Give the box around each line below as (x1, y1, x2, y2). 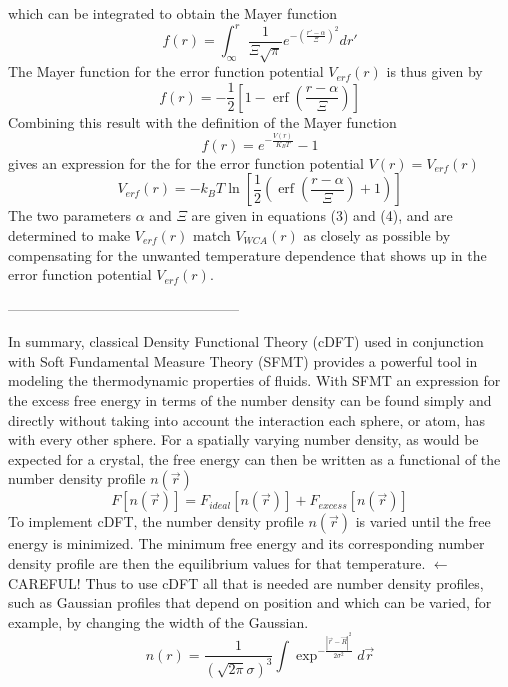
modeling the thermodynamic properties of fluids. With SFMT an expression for (8, 370, 501, 391)
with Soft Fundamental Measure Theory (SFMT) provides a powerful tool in (8, 350, 478, 371)
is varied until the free (355, 511, 491, 532)
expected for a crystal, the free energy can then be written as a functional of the (8, 448, 501, 469)
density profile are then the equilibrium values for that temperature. (8, 553, 426, 574)
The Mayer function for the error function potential (8, 61, 324, 82)
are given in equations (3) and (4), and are (191, 205, 453, 226)
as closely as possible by (303, 224, 451, 245)
